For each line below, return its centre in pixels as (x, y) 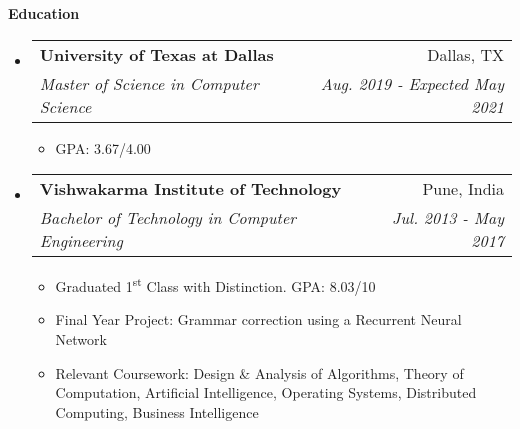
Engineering (81, 241)
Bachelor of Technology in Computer (168, 218)
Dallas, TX (465, 54)
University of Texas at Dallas (156, 54)
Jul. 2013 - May (448, 218)
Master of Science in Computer (149, 83)
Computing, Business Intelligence (157, 411)
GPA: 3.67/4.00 (103, 147)
